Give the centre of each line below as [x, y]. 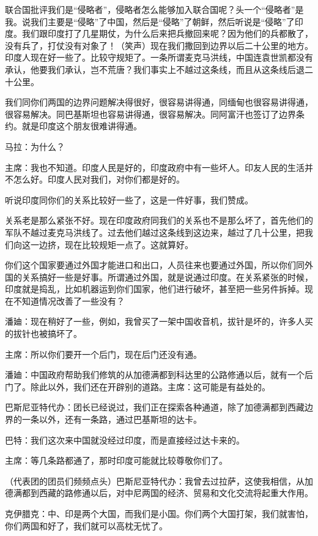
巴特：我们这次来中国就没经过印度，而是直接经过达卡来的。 [125, 440]
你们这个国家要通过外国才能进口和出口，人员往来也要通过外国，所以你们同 [155, 265]
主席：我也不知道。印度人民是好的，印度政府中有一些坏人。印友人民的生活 [155, 167]
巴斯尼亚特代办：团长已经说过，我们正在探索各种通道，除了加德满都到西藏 [155, 407]
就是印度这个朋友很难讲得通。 [82, 126]
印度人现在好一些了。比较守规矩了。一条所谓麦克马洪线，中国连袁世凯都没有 [159, 57]
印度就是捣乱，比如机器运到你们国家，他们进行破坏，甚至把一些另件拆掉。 [155, 289]
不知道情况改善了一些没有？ [69, 300]
